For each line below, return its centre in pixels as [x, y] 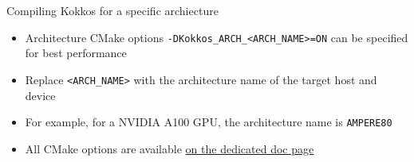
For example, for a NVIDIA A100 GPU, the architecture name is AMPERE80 [209, 122]
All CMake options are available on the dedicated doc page [170, 148]
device [40, 95]
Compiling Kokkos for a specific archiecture [112, 10]
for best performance [76, 53]
